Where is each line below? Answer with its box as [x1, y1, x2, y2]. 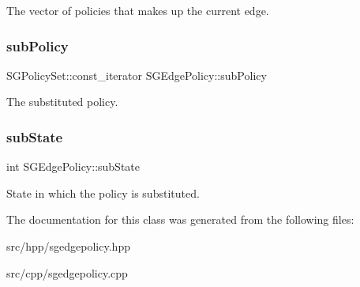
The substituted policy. [6, 93, 118, 110]
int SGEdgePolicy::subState [6, 158, 140, 175]
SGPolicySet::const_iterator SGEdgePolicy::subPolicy [6, 66, 267, 83]
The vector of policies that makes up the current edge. [6, 2, 269, 18]
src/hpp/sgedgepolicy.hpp [6, 238, 130, 254]
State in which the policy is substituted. [6, 184, 200, 201]
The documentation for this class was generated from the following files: [6, 211, 354, 228]
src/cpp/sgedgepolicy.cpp [6, 264, 128, 281]
